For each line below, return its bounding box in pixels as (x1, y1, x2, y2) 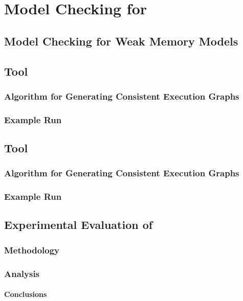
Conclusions (4, 289, 47, 299)
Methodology (4, 243, 60, 256)
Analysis (4, 267, 40, 280)
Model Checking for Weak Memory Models (4, 33, 238, 49)
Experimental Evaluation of (4, 217, 153, 233)
